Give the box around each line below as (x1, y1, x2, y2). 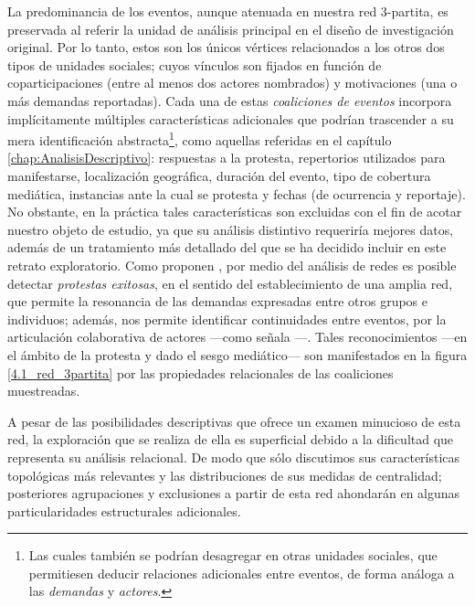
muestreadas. (7, 381, 80, 400)
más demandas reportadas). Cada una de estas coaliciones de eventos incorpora (7, 90, 452, 110)
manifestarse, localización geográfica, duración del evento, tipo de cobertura (7, 166, 431, 185)
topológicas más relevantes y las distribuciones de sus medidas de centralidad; (7, 465, 442, 484)
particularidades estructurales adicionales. (7, 501, 241, 520)
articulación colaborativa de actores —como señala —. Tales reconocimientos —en (7, 327, 468, 346)
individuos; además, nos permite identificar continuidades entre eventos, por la (7, 309, 447, 328)
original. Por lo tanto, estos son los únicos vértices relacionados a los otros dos (7, 37, 445, 57)
